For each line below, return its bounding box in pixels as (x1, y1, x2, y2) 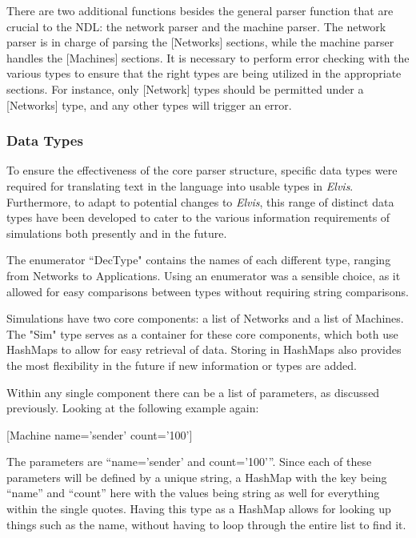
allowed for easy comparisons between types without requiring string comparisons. (6, 283, 409, 299)
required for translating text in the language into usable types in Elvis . (6, 177, 354, 194)
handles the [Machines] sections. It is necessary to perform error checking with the (6, 49, 410, 66)
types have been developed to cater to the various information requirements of (6, 209, 390, 226)
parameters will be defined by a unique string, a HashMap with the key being (6, 468, 387, 485)
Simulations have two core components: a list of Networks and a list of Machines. (6, 310, 404, 327)
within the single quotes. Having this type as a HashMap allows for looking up (6, 500, 391, 517)
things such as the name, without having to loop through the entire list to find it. (6, 516, 406, 532)
